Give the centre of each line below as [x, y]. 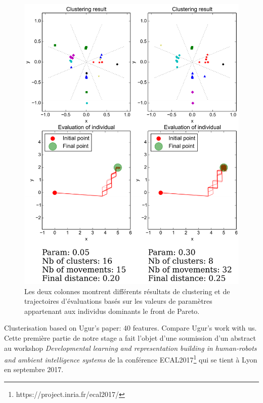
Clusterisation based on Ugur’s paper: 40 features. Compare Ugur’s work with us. [130, 328]
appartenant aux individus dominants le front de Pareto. [112, 311]
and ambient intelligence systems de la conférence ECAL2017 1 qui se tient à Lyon [131, 359]
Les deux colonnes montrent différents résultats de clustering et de [127, 291]
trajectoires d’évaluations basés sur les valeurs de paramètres [118, 301]
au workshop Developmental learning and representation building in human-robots [130, 348]
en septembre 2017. [34, 369]
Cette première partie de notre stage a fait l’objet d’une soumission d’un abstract [130, 338]
